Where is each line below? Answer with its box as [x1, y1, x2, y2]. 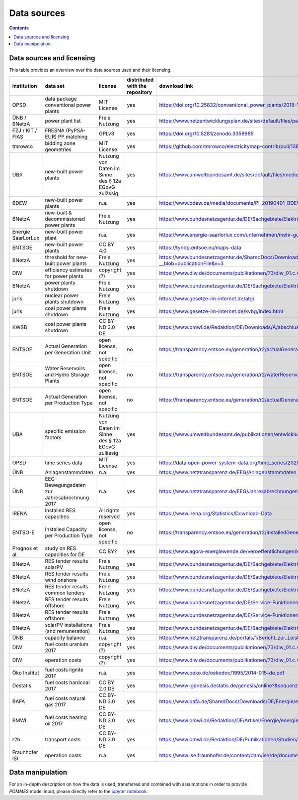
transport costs [45, 736, 81, 743]
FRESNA [45, 127, 65, 134]
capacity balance [45, 634, 85, 641]
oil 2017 [45, 720, 63, 727]
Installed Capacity [45, 526, 87, 533]
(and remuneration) [45, 628, 90, 635]
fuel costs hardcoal [45, 679, 90, 686]
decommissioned [45, 215, 85, 222]
